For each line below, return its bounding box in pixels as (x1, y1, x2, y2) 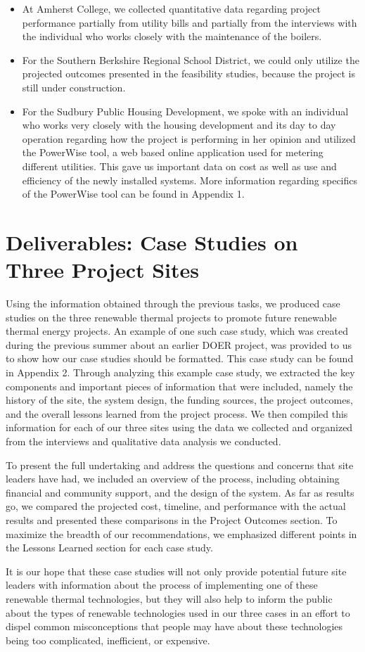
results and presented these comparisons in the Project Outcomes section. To (6, 512, 338, 527)
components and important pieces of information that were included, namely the (6, 378, 353, 393)
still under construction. (22, 79, 126, 94)
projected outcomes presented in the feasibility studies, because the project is (22, 66, 355, 81)
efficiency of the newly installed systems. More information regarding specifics (22, 172, 358, 187)
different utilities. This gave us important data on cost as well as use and (22, 158, 337, 173)
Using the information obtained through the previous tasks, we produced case (6, 296, 340, 311)
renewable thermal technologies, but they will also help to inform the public (6, 591, 333, 606)
